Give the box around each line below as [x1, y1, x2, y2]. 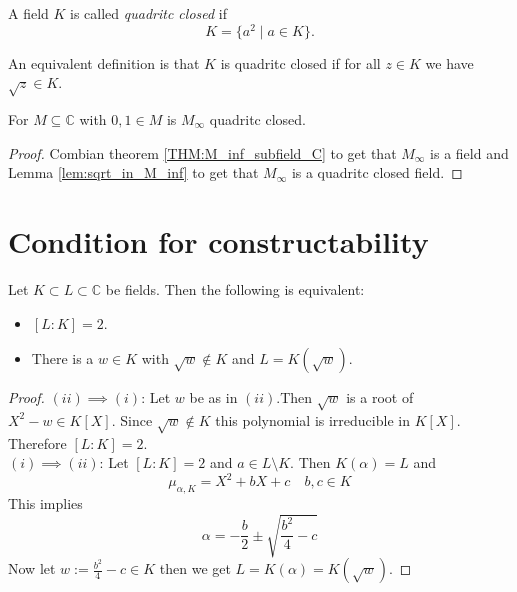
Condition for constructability [8, 221, 429, 261]
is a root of [346, 387, 414, 408]
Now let [8, 558, 56, 579]
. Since [111, 409, 153, 430]
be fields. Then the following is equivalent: [105, 278, 365, 299]
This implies [8, 493, 83, 514]
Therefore [8, 432, 67, 453]
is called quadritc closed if [70, 3, 227, 23]
